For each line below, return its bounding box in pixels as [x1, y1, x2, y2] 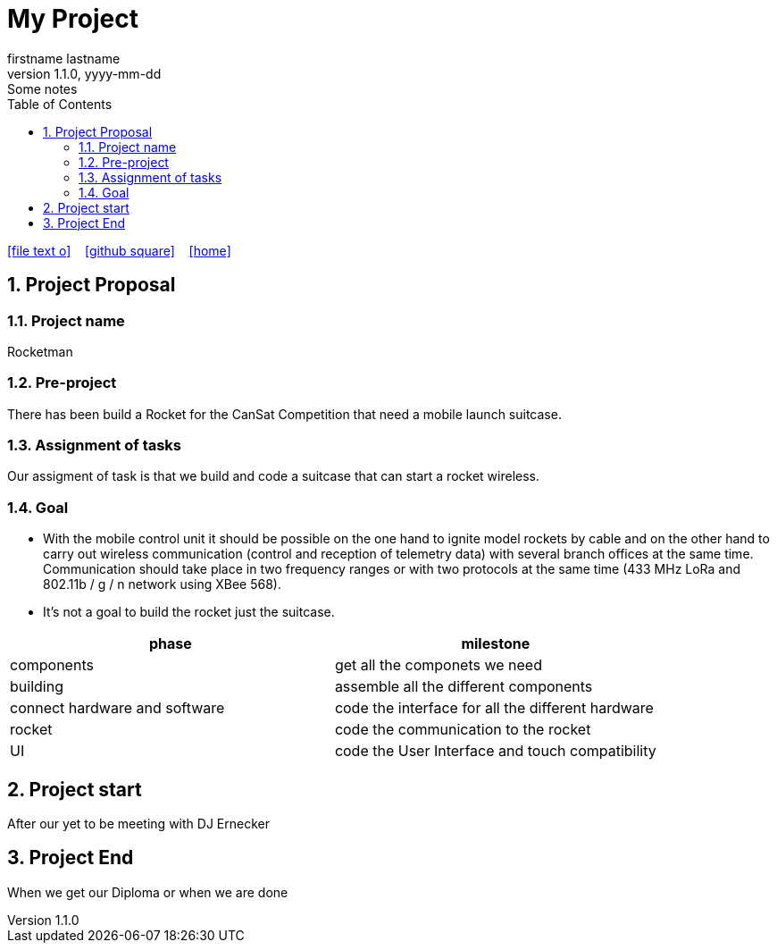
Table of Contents [7, 96, 113, 112]
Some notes [7, 80, 78, 97]
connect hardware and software [10, 699, 225, 718]
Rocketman [7, 343, 73, 359]
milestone [461, 635, 531, 653]
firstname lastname [7, 50, 121, 66]
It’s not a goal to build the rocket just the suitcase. [43, 604, 335, 620]
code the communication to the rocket [334, 720, 591, 739]
